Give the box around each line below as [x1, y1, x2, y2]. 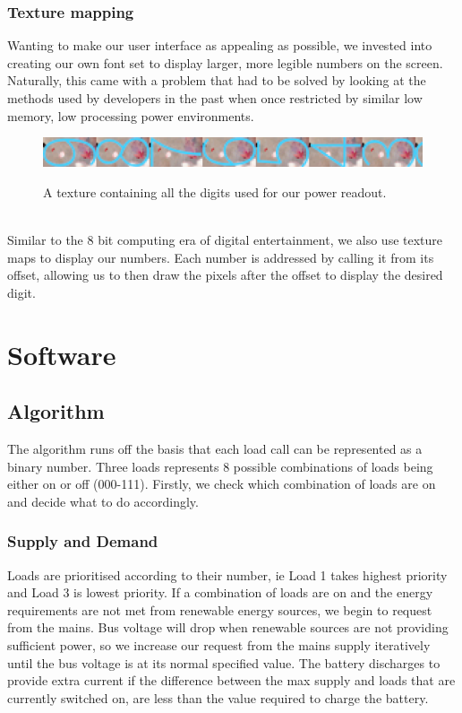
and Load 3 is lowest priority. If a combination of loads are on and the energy [7, 583, 433, 602]
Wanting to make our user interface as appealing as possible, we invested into [7, 36, 432, 55]
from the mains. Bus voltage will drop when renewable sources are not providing [7, 618, 449, 637]
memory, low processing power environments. [7, 106, 254, 125]
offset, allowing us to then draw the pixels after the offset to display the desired [7, 265, 443, 284]
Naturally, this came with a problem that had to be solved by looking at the [7, 71, 426, 90]
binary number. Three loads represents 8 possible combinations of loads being [7, 456, 433, 475]
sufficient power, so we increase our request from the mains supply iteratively [7, 636, 431, 655]
